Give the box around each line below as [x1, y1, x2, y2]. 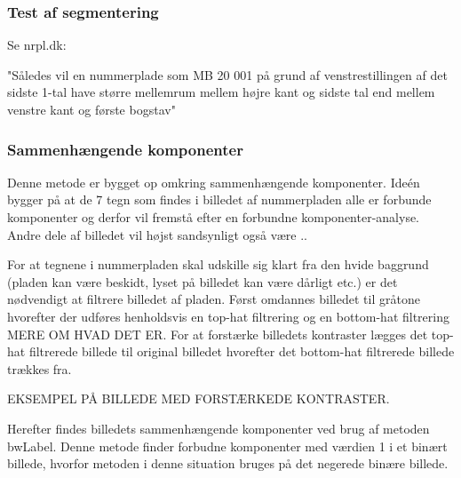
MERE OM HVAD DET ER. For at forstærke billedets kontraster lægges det [7, 324, 428, 343]
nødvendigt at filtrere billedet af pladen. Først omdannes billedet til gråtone [7, 290, 420, 308]
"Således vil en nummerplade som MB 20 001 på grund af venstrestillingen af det [7, 65, 448, 84]
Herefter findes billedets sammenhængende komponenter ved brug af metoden [7, 418, 430, 437]
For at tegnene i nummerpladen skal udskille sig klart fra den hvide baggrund [7, 255, 429, 274]
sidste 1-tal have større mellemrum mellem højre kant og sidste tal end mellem [7, 83, 435, 101]
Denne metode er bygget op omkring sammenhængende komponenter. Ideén [7, 172, 420, 191]
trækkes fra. [7, 359, 72, 378]
